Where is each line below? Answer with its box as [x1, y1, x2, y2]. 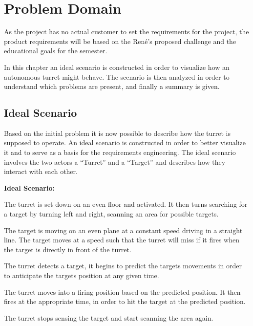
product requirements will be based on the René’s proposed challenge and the [4, 36, 236, 46]
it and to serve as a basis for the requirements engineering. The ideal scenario [4, 147, 236, 157]
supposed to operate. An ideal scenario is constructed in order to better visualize [4, 137, 246, 148]
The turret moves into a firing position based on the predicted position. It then [4, 286, 241, 297]
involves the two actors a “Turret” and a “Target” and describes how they [4, 156, 226, 167]
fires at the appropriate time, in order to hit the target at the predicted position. [4, 296, 246, 306]
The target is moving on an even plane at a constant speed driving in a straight [4, 225, 243, 235]
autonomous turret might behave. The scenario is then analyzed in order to [4, 71, 230, 82]
